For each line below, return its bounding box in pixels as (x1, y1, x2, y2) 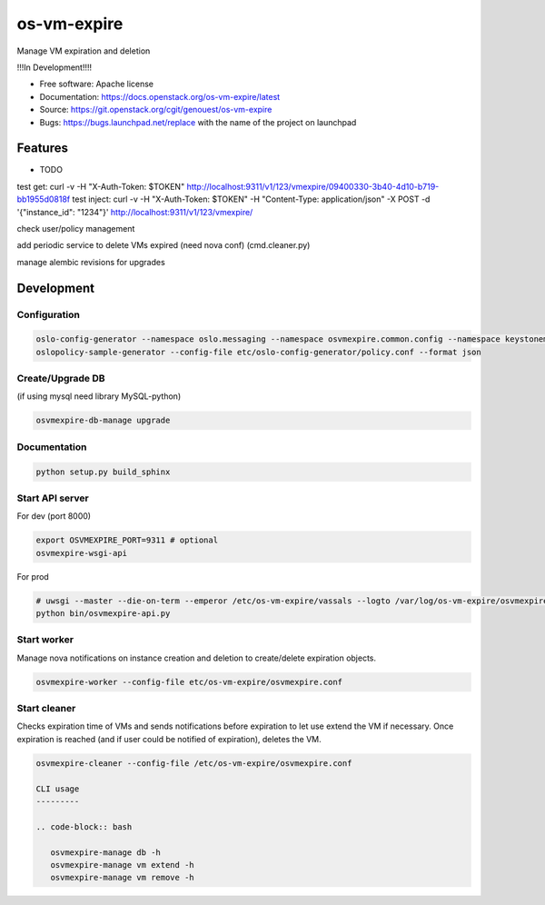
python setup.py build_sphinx (35, 466, 171, 477)
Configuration (16, 308, 81, 321)
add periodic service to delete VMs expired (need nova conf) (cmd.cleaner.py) (16, 240, 311, 251)
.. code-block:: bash (35, 821, 133, 831)
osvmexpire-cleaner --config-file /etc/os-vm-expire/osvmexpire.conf (35, 758, 352, 768)
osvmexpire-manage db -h (50, 847, 161, 858)
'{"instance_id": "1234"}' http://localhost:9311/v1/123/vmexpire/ (16, 206, 253, 217)
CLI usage (35, 783, 80, 794)
